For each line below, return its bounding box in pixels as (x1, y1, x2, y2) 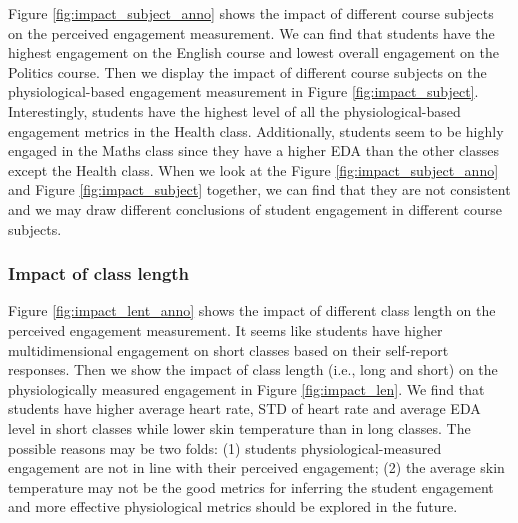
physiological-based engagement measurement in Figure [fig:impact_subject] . (8, 81, 479, 102)
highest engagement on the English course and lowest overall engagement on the (8, 42, 499, 63)
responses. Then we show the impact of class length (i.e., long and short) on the (8, 359, 498, 380)
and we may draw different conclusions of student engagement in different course (8, 198, 502, 219)
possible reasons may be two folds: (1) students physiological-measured (8, 437, 442, 458)
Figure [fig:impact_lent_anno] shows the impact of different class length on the (8, 300, 496, 321)
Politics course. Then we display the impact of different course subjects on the (8, 61, 487, 82)
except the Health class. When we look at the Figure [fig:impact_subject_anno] (8, 159, 499, 180)
